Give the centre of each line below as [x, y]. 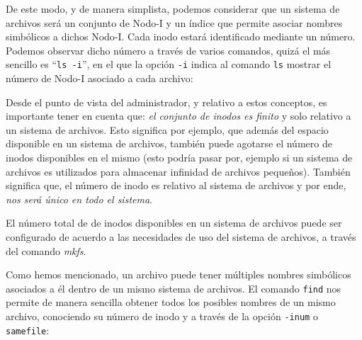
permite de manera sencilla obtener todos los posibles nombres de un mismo [171, 302]
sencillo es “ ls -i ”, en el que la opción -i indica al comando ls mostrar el [169, 64]
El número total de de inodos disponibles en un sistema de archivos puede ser [174, 223]
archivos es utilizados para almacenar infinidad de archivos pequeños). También [178, 171]
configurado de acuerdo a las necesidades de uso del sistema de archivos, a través [181, 236]
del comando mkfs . [46, 250]
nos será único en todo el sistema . [79, 199]
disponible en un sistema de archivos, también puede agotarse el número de [169, 143]
